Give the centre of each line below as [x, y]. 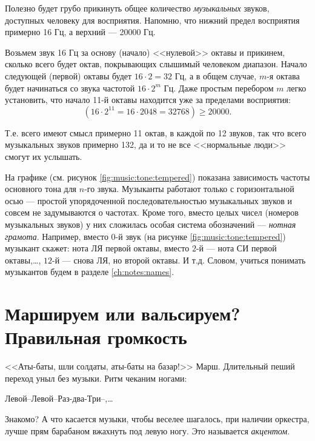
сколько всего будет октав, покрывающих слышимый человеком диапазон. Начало [156, 64]
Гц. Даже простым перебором [219, 88]
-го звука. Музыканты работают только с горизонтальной [189, 189]
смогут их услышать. [44, 156]
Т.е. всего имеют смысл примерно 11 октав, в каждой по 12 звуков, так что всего [156, 132]
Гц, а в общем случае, [216, 75]
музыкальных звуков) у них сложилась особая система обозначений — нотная [151, 224]
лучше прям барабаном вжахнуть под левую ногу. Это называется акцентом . [148, 430]
